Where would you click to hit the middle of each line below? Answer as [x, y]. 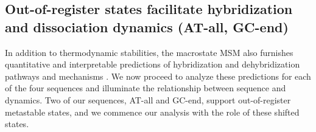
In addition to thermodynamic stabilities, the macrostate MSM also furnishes [149, 52]
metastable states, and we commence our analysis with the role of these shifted [152, 112]
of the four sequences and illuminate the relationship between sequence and [146, 88]
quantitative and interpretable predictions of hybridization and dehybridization [153, 64]
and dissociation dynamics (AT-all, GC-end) [147, 26]
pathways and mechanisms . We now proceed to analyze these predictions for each [158, 76]
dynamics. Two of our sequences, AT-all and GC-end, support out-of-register [148, 99]
